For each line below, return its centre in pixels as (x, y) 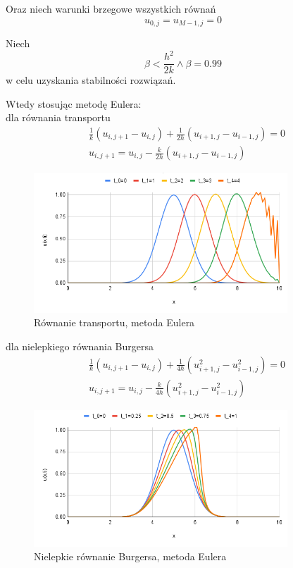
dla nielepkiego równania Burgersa (80, 346)
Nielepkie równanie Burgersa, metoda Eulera (130, 556)
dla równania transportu (58, 117)
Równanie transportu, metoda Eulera (114, 322)
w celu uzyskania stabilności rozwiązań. (91, 80)
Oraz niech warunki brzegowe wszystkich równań (111, 8)
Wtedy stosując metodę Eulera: (74, 103)
